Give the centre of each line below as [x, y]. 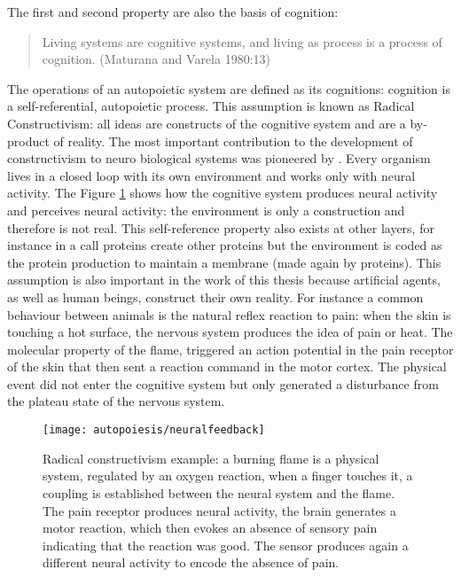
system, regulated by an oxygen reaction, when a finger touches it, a [228, 476]
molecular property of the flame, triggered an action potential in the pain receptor [230, 349]
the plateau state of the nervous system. [116, 401]
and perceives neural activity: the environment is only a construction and [206, 210]
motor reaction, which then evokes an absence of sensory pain [210, 528]
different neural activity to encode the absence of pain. [191, 562]
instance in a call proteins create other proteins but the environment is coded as [225, 245]
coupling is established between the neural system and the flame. [219, 492]
